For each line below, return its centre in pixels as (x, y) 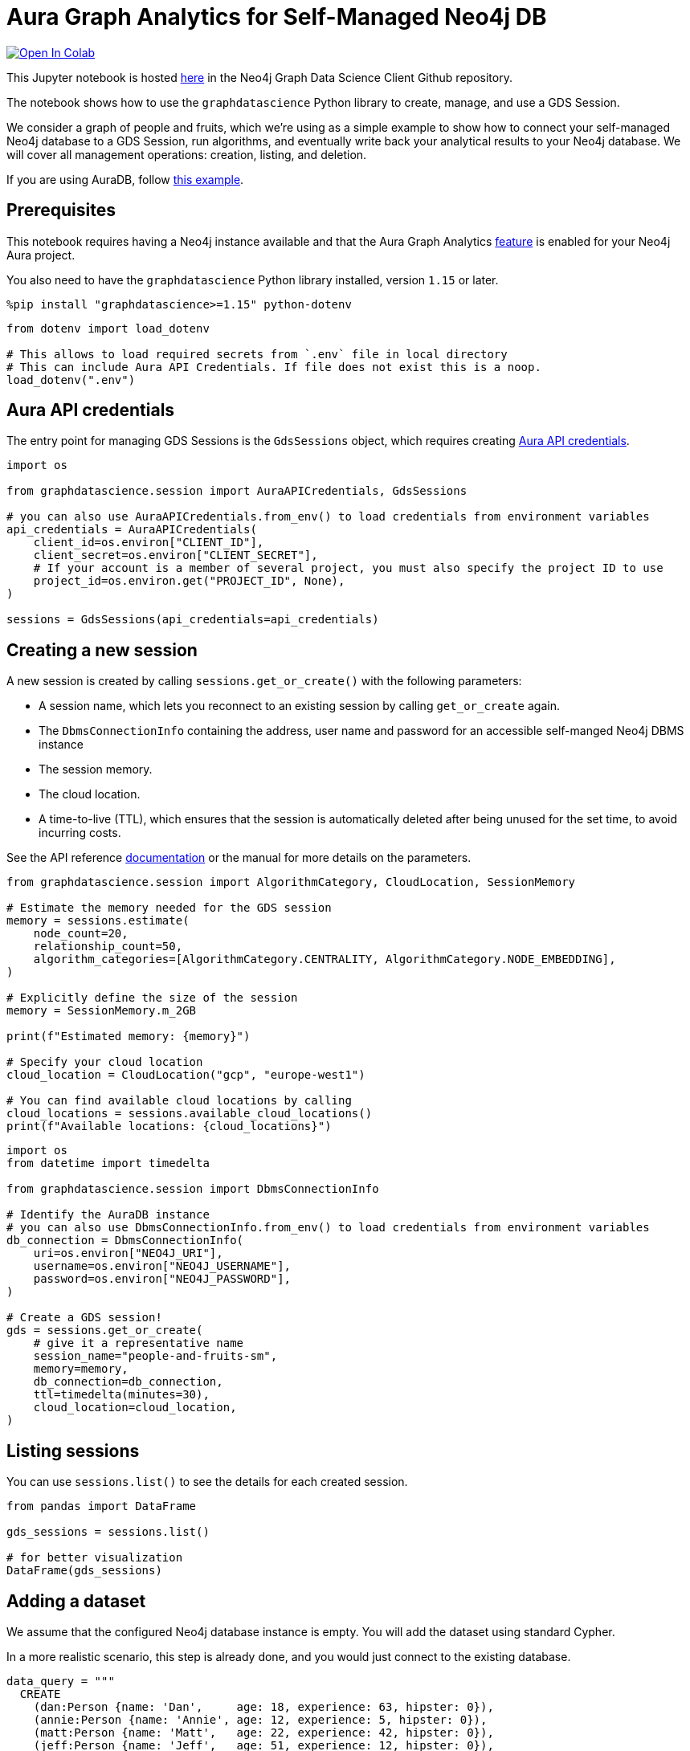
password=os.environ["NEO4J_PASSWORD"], (162, 1279)
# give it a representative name (139, 1343)
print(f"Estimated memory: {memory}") (129, 1037)
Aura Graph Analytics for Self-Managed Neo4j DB (277, 17)
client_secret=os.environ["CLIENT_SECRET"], (176, 555)
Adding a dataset (76, 1601)
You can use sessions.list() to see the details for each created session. (207, 1482)
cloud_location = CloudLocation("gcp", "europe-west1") (186, 1075)
